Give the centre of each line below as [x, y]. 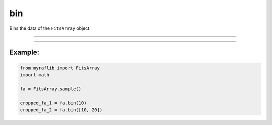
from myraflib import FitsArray [60, 68]
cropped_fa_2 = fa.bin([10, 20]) [61, 110]
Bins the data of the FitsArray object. [50, 28]
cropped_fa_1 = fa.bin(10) [53, 103]
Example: [24, 53]
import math [35, 75]
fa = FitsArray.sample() [51, 89]
